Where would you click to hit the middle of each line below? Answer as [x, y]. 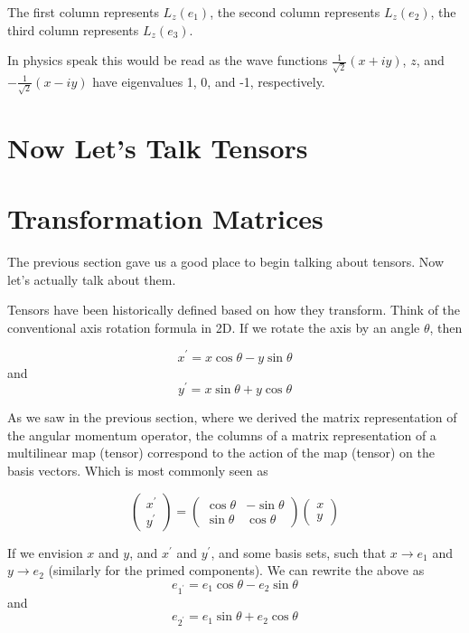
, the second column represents [295, 12]
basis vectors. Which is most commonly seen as [138, 470]
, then [446, 327]
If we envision [45, 552]
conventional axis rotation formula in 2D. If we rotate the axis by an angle [214, 327]
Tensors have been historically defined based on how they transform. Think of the [234, 310]
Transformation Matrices [165, 218]
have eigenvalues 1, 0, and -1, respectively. [209, 81]
